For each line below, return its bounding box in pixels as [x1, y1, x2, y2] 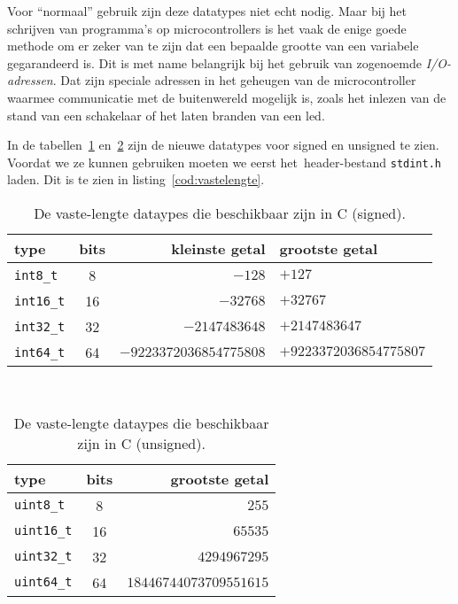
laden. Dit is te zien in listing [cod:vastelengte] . [7, 170, 265, 189]
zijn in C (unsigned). [77, 432, 206, 453]
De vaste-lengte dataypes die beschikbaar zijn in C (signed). [34, 203, 406, 223]
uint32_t [14, 549, 73, 564]
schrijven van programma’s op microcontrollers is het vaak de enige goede [7, 19, 407, 37]
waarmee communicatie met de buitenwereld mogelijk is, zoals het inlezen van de [7, 88, 446, 106]
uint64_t [14, 575, 73, 590]
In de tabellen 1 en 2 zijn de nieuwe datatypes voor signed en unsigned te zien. [7, 136, 439, 154]
